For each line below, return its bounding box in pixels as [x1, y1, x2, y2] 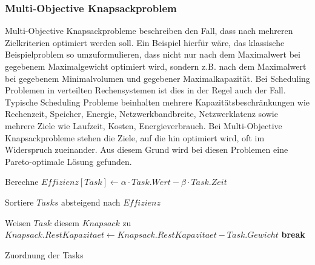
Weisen [5, 216, 31, 229]
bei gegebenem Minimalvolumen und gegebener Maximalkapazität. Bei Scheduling [5, 72, 310, 84]
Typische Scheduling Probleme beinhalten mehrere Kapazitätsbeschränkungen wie [5, 95, 310, 108]
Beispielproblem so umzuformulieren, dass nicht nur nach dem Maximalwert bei [5, 48, 300, 61]
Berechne [5, 175, 39, 188]
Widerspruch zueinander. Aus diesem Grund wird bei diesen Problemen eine [5, 143, 288, 156]
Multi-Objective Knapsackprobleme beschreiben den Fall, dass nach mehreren [5, 24, 293, 37]
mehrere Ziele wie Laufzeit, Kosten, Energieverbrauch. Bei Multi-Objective [5, 119, 282, 132]
